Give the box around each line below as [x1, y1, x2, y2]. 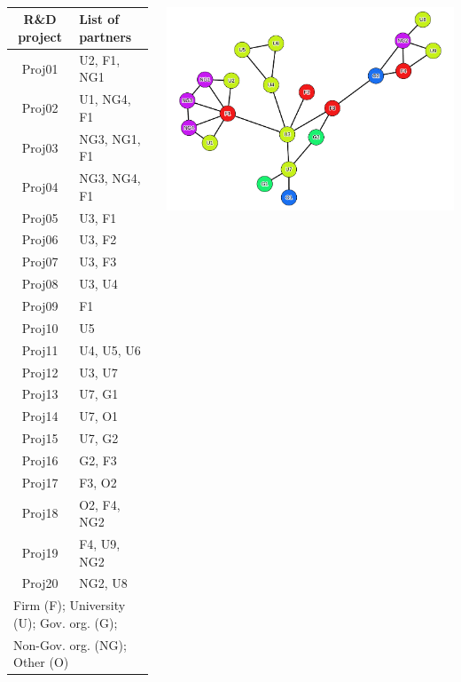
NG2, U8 [79, 574, 128, 592]
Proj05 [21, 208, 59, 226]
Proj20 [21, 574, 59, 592]
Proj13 [21, 385, 59, 403]
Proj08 [21, 274, 59, 293]
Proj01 [21, 59, 59, 77]
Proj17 [21, 472, 59, 491]
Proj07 [21, 252, 59, 271]
